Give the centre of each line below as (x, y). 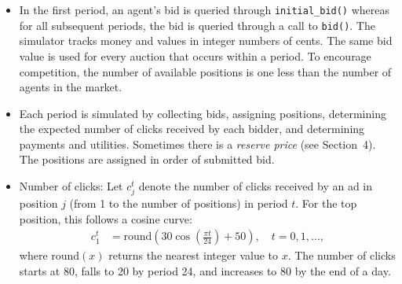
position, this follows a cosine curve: (106, 218)
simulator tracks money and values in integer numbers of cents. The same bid (206, 41)
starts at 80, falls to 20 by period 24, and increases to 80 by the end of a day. (205, 271)
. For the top (326, 203)
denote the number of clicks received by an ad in (256, 186)
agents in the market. (71, 87)
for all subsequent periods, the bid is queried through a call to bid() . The (197, 25)
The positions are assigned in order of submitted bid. (147, 159)
